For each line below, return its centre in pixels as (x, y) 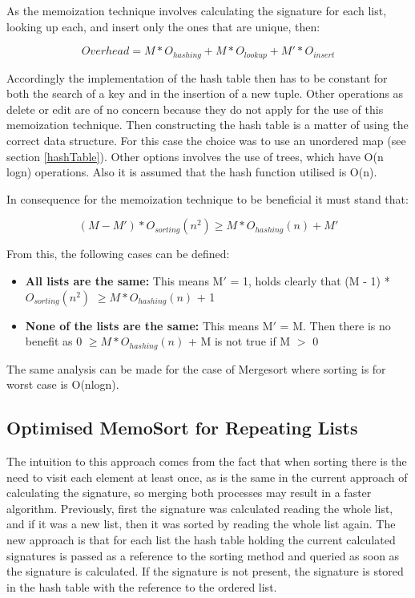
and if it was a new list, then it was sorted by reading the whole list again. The (201, 524)
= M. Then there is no (335, 325)
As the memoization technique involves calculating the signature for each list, (197, 10)
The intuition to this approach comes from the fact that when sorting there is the (207, 461)
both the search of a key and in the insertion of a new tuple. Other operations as (205, 93)
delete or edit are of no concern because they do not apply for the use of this (195, 109)
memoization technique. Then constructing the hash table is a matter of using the (207, 125)
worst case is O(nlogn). (63, 384)
